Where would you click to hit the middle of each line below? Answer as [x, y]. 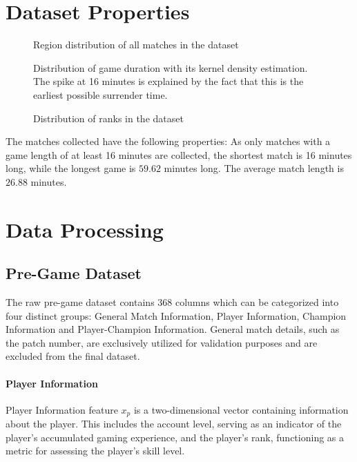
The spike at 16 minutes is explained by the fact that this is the [168, 81]
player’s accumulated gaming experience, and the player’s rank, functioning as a [175, 437]
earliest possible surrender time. [100, 94]
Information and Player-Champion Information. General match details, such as [173, 329]
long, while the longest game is [71, 168]
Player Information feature [62, 409]
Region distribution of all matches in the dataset [136, 45]
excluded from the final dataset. [73, 356]
